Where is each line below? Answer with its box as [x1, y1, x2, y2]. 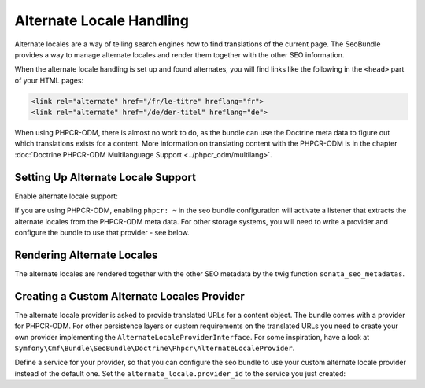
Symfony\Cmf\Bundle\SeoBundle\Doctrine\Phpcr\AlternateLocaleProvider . [14, 343, 295, 353]
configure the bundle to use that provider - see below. [14, 227, 190, 237]
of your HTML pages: [14, 76, 84, 85]
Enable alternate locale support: [14, 191, 118, 201]
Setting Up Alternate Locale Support [14, 170, 197, 184]
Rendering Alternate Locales [14, 248, 158, 261]
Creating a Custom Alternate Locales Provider [14, 290, 245, 303]
